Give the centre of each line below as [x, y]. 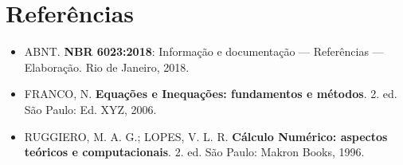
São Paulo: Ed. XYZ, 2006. [90, 109]
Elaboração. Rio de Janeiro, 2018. [107, 67]
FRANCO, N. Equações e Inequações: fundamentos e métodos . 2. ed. [211, 94]
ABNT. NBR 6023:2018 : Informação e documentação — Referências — [204, 51]
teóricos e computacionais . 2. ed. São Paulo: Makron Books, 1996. [194, 152]
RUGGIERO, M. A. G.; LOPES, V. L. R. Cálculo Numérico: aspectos [206, 136]
